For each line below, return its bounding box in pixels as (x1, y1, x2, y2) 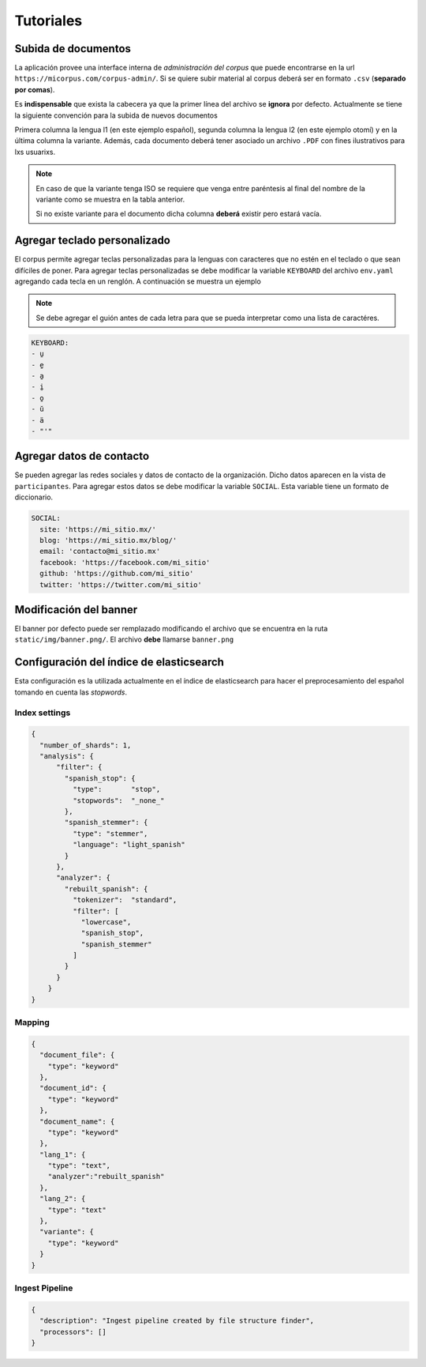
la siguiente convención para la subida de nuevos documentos (14, 111, 219, 120)
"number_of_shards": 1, (39, 740, 132, 750)
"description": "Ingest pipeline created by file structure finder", (39, 1316, 315, 1325)
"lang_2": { (39, 1194, 86, 1203)
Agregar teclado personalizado (14, 234, 171, 247)
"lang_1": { (39, 1150, 86, 1159)
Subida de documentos (14, 42, 132, 55)
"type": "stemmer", (72, 829, 148, 838)
